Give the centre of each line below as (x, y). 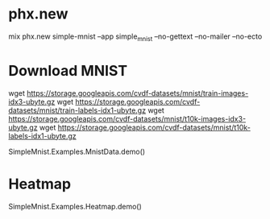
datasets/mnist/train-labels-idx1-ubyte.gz (77, 110)
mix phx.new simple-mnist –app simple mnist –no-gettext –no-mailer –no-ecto (135, 37)
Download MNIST (68, 70)
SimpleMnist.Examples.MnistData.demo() (77, 151)
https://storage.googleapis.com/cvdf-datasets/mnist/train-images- (138, 93)
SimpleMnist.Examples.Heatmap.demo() (75, 206)
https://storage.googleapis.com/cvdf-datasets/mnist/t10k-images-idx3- (127, 118)
